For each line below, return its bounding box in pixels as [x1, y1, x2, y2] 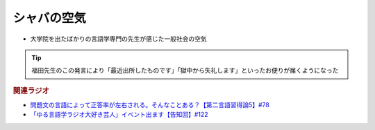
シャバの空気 [12, 10, 87, 26]
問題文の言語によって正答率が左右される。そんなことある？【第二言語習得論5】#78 [30, 100, 270, 109]
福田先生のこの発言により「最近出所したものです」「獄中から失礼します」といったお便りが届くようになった [31, 66, 339, 75]
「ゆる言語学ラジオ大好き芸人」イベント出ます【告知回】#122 [30, 111, 208, 119]
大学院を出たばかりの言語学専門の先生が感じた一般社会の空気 [30, 35, 208, 43]
